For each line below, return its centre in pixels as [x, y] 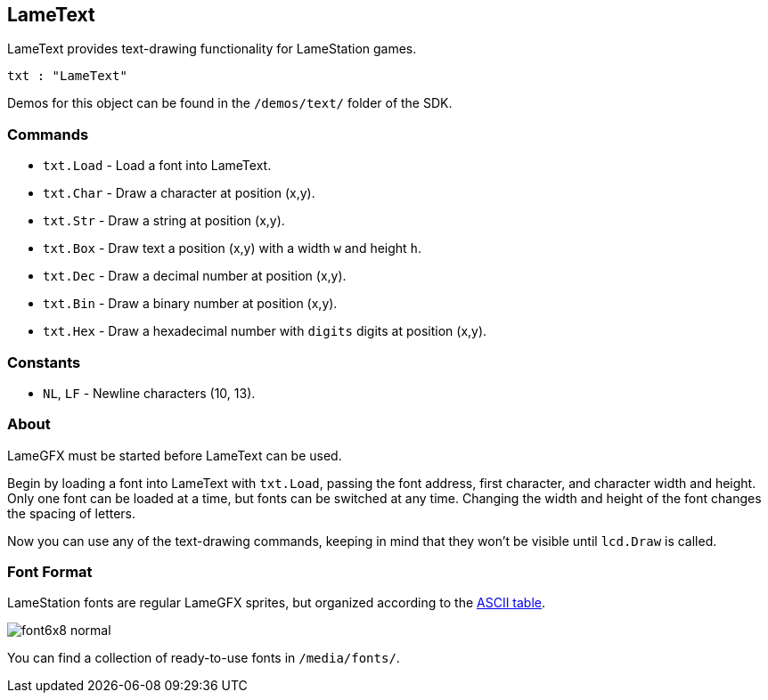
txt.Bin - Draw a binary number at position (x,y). [190, 304]
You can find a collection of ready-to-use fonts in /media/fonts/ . [204, 658]
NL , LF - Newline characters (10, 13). [149, 393]
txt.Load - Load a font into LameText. [157, 166]
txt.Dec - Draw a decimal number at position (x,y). [195, 276]
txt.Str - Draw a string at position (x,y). [164, 221]
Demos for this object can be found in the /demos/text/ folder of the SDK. [230, 103]
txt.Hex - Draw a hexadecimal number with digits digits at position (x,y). [265, 331]
